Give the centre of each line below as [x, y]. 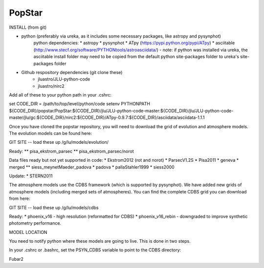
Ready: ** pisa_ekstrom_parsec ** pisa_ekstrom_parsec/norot [71, 151]
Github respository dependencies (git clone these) [72, 72]
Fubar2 [16, 259]
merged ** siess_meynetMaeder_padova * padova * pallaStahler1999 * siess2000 [92, 167]
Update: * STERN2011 [31, 176]
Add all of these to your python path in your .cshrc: [60, 95]
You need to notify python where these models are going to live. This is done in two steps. [100, 241]
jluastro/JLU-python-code [64, 79]
